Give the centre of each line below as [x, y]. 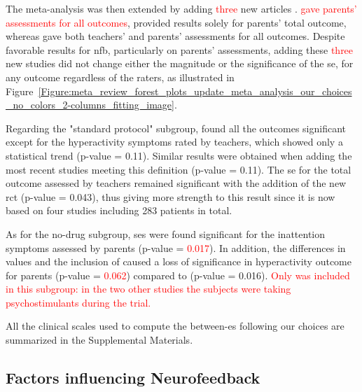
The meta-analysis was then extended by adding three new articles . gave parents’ [181, 8]
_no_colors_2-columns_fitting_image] [90, 105]
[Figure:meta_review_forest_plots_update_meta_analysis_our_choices [195, 91]
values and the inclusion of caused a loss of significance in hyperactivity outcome [179, 261]
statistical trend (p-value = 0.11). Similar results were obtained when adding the [179, 155]
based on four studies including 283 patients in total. [119, 210]
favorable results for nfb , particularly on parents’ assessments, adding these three [180, 49]
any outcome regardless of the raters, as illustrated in [120, 77]
